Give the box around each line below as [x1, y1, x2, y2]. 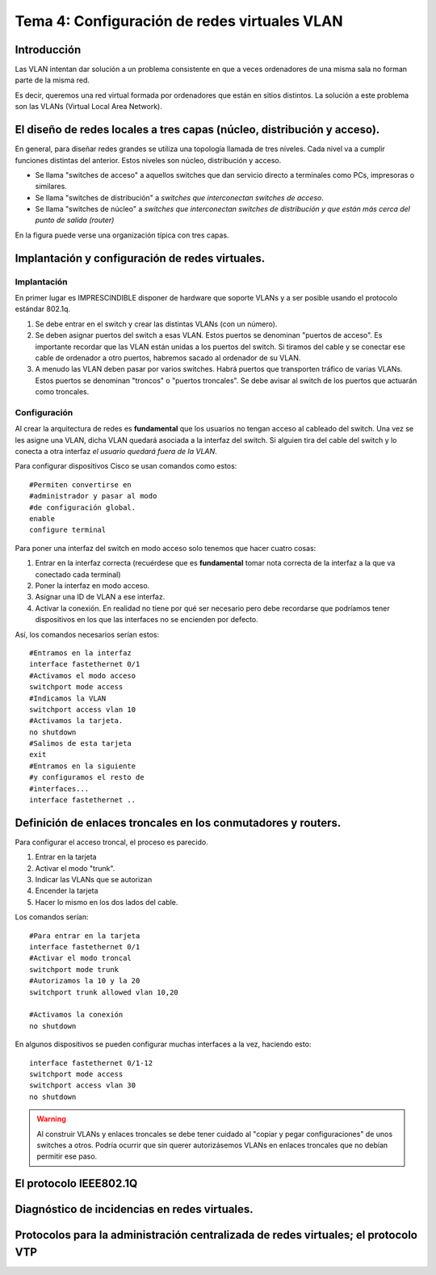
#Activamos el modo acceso [29, 671, 136, 680]
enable [29, 514, 56, 524]
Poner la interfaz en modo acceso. [35, 580, 150, 590]
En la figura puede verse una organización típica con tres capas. [15, 230, 229, 240]
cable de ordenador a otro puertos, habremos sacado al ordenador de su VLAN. [35, 352, 301, 363]
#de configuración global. [29, 503, 136, 512]
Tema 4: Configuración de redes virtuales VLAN [15, 12, 343, 30]
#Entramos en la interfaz [29, 648, 132, 658]
